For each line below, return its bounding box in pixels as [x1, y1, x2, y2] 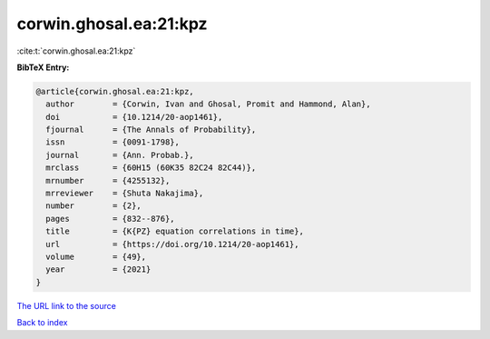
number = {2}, [45, 201, 142, 211]
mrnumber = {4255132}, [45, 175, 171, 185]
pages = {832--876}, [45, 214, 176, 224]
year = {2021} [45, 264, 152, 274]
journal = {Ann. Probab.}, [45, 150, 194, 160]
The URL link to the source [16, 300, 117, 311]
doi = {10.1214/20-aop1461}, [45, 112, 223, 122]
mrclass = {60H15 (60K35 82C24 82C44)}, [45, 163, 257, 173]
